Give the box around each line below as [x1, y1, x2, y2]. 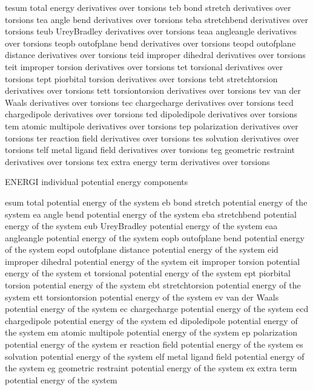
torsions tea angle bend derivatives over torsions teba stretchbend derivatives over [5, 13, 308, 25]
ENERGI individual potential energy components [5, 175, 188, 188]
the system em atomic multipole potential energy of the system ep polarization [5, 326, 297, 339]
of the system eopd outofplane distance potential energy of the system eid [5, 243, 278, 256]
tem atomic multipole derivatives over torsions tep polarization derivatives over [5, 119, 298, 132]
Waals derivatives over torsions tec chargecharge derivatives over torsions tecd [5, 96, 294, 108]
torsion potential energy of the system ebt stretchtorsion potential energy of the [5, 279, 301, 291]
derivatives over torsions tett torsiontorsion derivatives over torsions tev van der [5, 84, 301, 97]
